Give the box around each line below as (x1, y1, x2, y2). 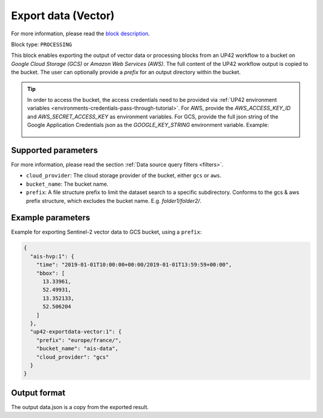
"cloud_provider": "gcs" (36, 353, 109, 361)
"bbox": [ (36, 269, 65, 277)
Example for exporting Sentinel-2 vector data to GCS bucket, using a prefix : (11, 228, 202, 236)
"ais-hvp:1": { (30, 253, 75, 260)
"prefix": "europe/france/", (36, 337, 122, 344)
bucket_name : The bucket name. (26, 180, 109, 187)
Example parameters (11, 213, 90, 223)
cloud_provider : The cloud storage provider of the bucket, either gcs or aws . (26, 172, 222, 179)
